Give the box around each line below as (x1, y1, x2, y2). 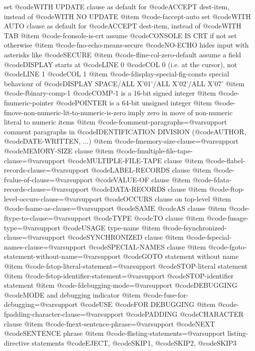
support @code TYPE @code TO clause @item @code (68, 213, 226, 223)
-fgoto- (227, 241, 247, 251)
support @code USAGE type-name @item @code (37, 222, 181, 232)
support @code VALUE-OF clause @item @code (69, 174, 212, 184)
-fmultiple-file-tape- (135, 145, 193, 155)
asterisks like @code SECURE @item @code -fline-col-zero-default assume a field (4, 49, 241, 59)
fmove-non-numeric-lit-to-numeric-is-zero (4, 107, 126, 117)
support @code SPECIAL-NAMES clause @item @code (63, 241, 228, 251)
